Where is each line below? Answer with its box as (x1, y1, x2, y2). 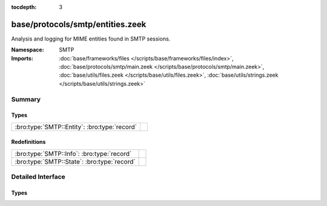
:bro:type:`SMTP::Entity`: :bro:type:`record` (15, 123, 137, 131)
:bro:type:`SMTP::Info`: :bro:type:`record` (15, 149, 132, 158)
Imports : (11, 54, 33, 62)
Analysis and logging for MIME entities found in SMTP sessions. (11, 35, 171, 42)
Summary (11, 95, 41, 103)
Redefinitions (11, 138, 46, 146)
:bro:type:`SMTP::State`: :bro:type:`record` (15, 157, 136, 166)
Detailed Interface (11, 173, 66, 181)
